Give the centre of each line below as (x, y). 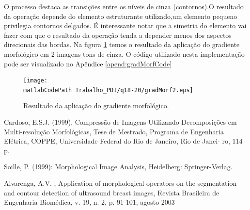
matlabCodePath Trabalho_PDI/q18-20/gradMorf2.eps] (108, 90)
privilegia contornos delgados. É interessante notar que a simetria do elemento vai (125, 25)
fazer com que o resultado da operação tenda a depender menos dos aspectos (118, 35)
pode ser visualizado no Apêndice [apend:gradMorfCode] (88, 63)
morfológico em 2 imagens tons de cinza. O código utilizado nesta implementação (124, 54)
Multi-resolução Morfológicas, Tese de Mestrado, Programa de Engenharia (114, 131)
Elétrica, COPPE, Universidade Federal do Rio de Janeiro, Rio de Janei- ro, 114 (123, 141)
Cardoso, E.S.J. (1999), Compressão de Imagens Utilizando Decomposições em (120, 122)
